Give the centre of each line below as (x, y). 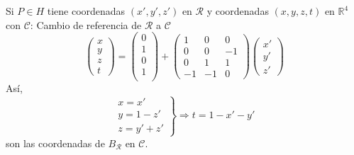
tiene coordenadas (86, 11)
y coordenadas (238, 11)
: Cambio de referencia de (86, 24)
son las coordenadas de (55, 143)
